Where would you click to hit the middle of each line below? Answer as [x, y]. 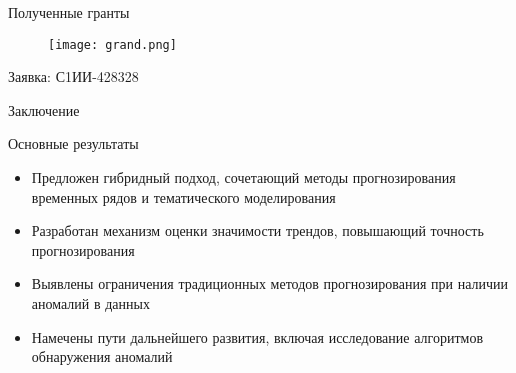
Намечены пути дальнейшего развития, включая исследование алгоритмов [257, 336]
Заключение [44, 109]
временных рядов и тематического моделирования [183, 196]
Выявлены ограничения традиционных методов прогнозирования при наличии [270, 283]
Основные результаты [73, 143]
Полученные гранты [69, 12]
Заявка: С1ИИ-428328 [73, 76]
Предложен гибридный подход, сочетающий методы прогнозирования [243, 177]
